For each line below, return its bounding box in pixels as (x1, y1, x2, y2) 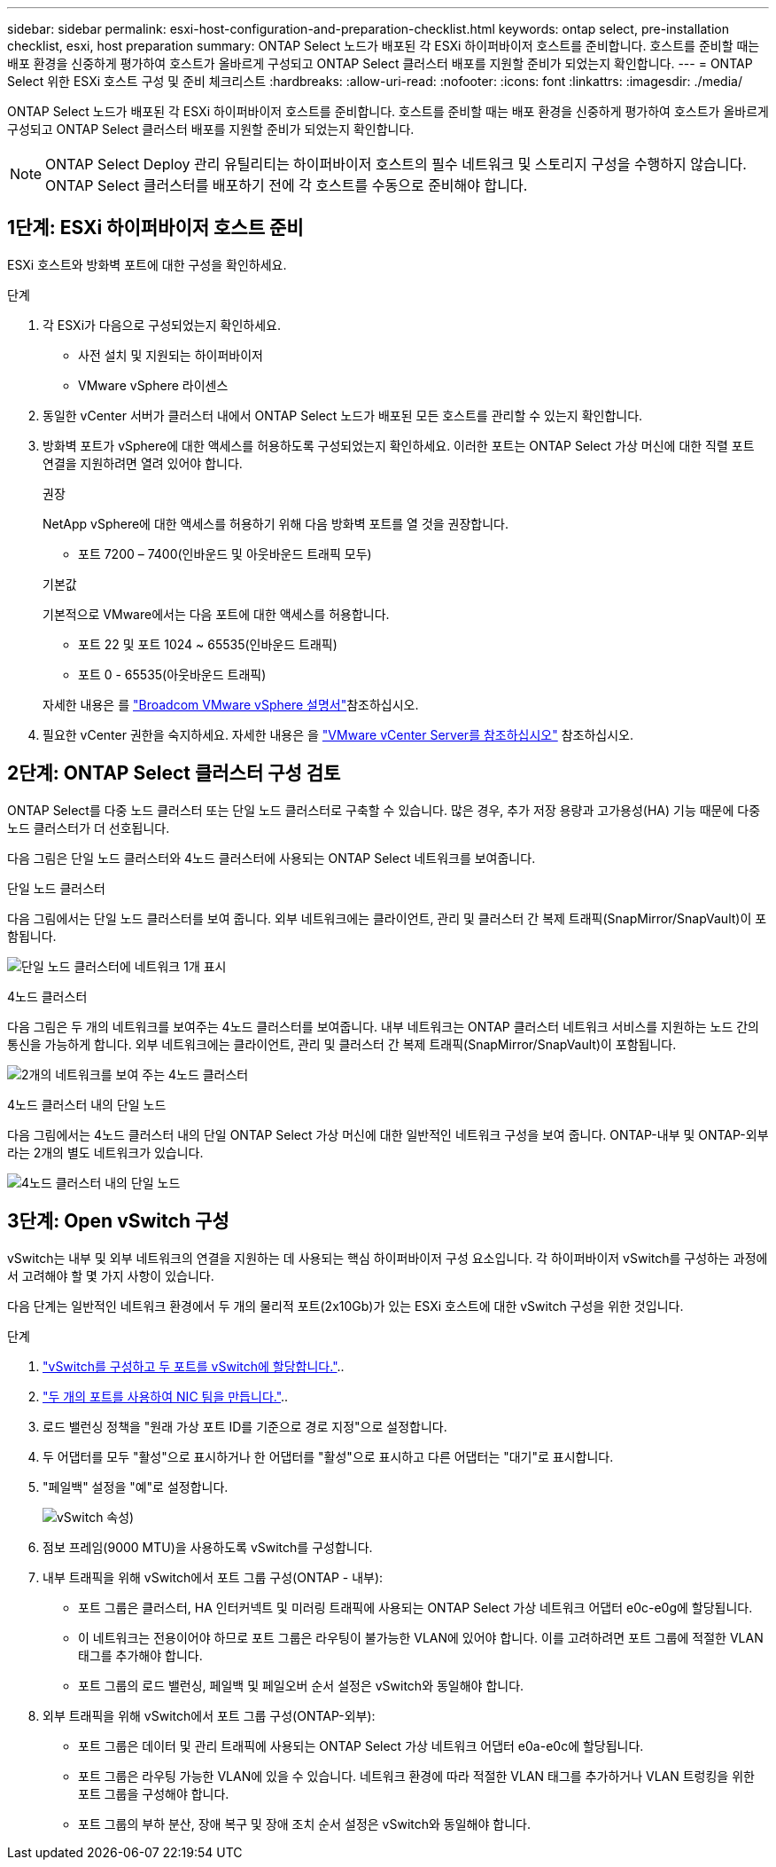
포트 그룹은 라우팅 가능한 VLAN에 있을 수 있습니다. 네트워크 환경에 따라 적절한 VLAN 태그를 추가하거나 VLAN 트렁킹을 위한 (78, 1768, 755, 1784)
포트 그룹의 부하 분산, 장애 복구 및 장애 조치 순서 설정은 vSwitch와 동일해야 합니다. (78, 1816, 531, 1832)
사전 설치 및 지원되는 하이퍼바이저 (78, 347, 263, 363)
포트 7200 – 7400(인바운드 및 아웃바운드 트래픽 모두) (78, 545, 372, 561)
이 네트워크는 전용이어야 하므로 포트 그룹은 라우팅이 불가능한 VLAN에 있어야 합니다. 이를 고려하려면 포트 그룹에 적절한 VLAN (78, 1629, 764, 1645)
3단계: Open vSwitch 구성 (7, 1210, 229, 1233)
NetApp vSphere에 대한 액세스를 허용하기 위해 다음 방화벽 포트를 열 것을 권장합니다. (43, 515, 509, 531)
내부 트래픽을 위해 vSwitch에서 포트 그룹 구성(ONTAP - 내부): (43, 1569, 384, 1585)
